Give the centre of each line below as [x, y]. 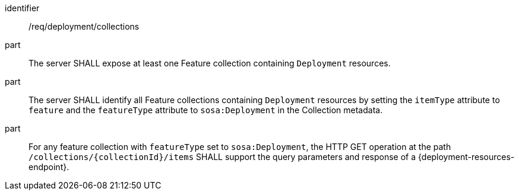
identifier [22, 8]
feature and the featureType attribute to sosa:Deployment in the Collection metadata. [206, 110]
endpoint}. [49, 167]
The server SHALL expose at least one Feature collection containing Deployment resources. [210, 63]
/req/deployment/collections [84, 26]
